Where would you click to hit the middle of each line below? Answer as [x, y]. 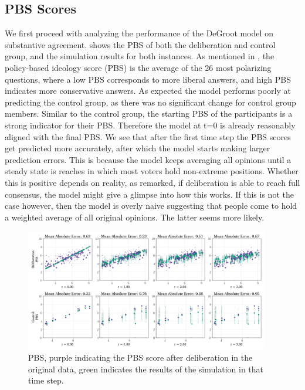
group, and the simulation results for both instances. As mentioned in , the [140, 56]
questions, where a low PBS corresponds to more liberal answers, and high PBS [148, 79]
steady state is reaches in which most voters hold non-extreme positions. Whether [152, 171]
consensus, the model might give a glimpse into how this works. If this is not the [149, 194]
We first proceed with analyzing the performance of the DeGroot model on [139, 33]
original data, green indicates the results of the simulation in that [146, 369]
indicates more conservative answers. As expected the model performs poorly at [148, 91]
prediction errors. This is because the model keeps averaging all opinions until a [148, 159]
